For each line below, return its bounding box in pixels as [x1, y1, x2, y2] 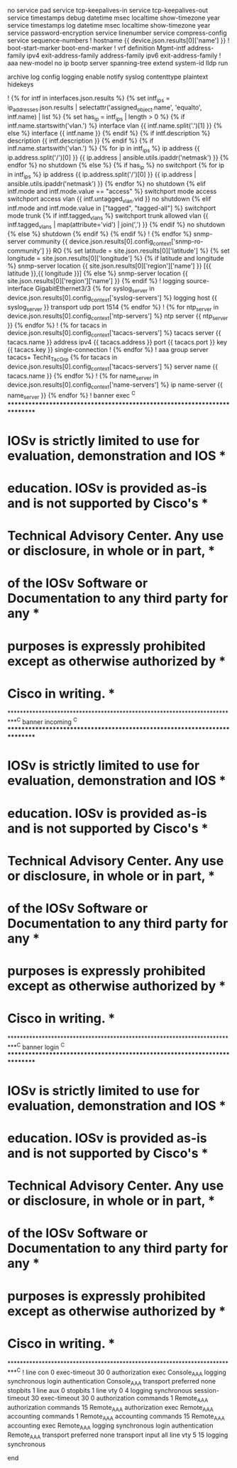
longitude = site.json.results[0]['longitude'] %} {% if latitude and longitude [7, 253, 224, 262]
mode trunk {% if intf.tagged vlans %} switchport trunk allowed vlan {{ [7, 211, 209, 221]
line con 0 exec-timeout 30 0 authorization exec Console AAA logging [26, 1368, 227, 1378]
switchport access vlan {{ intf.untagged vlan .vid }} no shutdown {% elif [7, 195, 211, 204]
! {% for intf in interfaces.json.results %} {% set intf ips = [7, 94, 170, 104]
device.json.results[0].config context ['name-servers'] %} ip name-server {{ [7, 380, 224, 391]
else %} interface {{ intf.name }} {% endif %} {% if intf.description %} [7, 129, 211, 138]
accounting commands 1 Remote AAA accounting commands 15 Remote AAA [7, 1412, 225, 1423]
